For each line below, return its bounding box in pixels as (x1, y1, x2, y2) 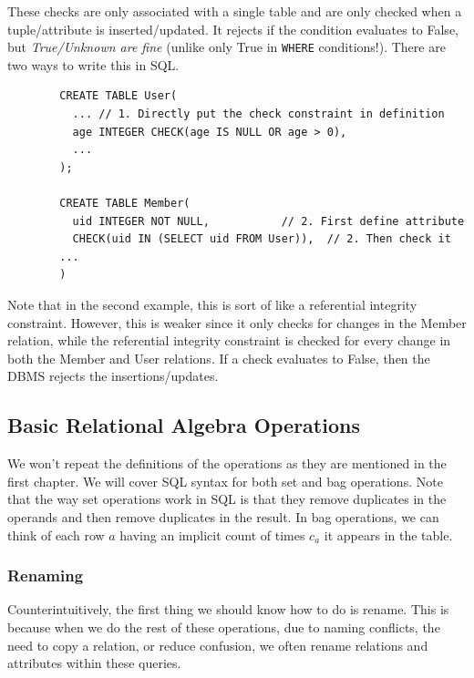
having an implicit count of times (119, 525, 305, 544)
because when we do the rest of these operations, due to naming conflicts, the (7, 617, 440, 636)
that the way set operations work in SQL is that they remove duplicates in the (7, 489, 447, 508)
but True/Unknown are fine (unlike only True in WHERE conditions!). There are (7, 37, 446, 56)
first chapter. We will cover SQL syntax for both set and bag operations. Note (7, 471, 443, 490)
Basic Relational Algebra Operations (7, 411, 360, 439)
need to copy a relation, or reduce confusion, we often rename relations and (7, 635, 428, 654)
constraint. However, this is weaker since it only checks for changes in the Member (7, 313, 467, 332)
